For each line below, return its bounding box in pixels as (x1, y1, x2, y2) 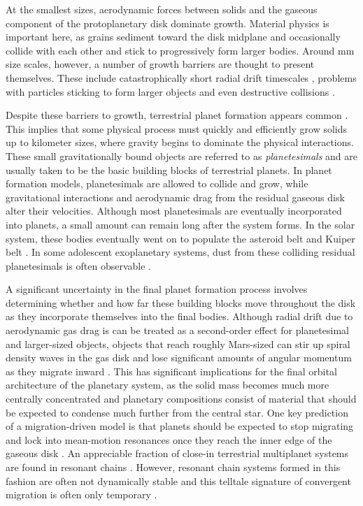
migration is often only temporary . (6, 487, 157, 502)
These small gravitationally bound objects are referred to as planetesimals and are (6, 148, 357, 163)
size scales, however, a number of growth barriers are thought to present (6, 57, 315, 71)
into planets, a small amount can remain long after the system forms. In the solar (6, 217, 355, 231)
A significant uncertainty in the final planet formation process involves (6, 282, 308, 296)
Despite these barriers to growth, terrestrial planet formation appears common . (6, 108, 348, 122)
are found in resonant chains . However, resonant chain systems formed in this (6, 460, 341, 474)
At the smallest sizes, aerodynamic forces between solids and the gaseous (6, 2, 318, 16)
